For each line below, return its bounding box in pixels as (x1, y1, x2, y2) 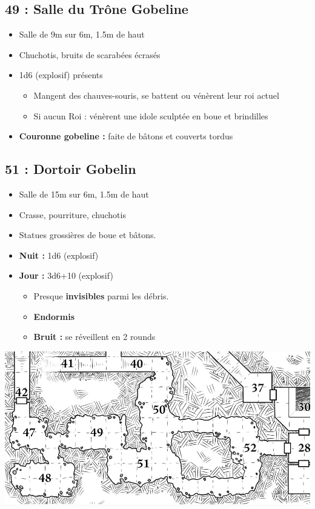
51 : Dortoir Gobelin (5, 159, 136, 178)
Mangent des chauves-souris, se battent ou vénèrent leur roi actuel (33, 88, 279, 101)
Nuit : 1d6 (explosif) (19, 248, 99, 261)
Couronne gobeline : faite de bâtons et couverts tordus (19, 130, 233, 142)
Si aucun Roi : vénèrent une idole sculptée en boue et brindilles (33, 109, 268, 122)
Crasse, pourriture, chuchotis (19, 208, 126, 221)
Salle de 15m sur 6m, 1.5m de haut (19, 187, 149, 200)
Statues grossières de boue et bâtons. (19, 228, 156, 241)
